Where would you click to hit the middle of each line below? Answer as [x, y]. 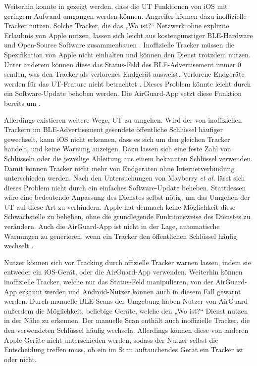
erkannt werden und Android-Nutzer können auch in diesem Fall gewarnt [130, 291]
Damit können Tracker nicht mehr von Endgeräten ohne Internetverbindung [119, 168]
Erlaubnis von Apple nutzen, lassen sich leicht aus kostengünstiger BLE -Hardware [128, 35]
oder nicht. [20, 359]
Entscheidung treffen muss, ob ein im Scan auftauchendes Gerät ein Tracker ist [124, 349]
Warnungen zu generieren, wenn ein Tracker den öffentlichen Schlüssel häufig [121, 236]
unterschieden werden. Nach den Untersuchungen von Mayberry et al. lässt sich [125, 178]
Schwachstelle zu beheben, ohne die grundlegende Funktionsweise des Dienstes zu [127, 216]
